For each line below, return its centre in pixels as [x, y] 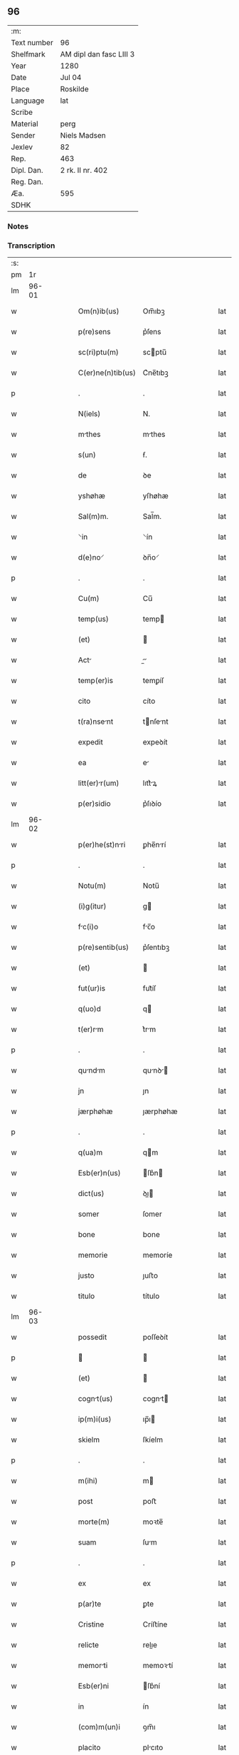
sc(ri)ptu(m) [99, 353]
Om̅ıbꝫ [154, 311]
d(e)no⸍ [91, 557]
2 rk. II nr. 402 [84, 170]
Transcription [31, 246]
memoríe [158, 1255]
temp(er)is [96, 681]
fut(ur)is [91, 988]
